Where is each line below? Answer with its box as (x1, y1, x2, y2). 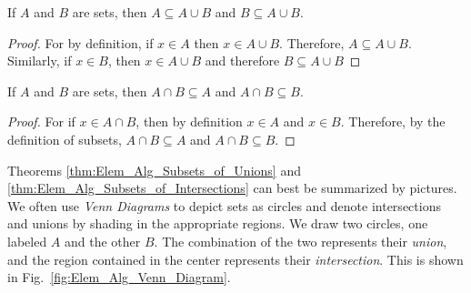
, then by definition (135, 112, 243, 131)
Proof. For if (7, 112, 75, 131)
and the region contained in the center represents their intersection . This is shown (7, 249, 464, 268)
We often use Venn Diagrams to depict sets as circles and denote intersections (7, 196, 441, 215)
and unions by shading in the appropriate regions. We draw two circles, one (7, 214, 428, 233)
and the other (65, 231, 141, 250)
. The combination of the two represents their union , (154, 231, 447, 250)
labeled (7, 231, 47, 250)
